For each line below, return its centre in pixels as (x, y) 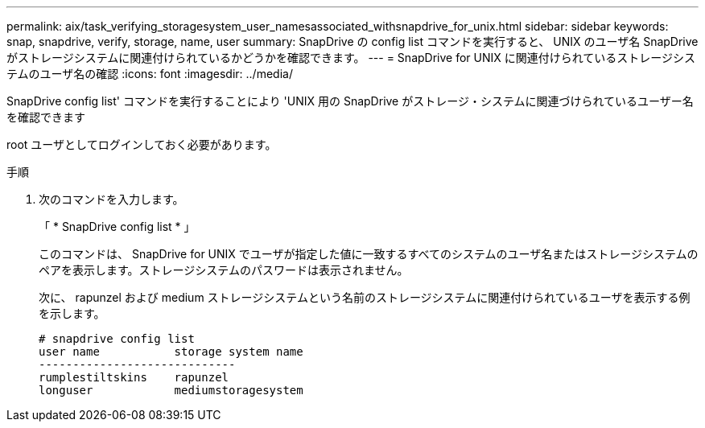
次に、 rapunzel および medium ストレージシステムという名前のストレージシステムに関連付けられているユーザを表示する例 (365, 297)
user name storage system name (171, 352)
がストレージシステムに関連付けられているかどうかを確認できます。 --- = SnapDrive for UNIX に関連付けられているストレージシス (351, 58)
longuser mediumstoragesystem (171, 390)
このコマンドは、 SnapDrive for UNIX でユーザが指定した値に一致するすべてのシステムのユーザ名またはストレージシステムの (369, 254)
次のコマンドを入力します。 (111, 199)
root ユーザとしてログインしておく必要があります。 (142, 144)
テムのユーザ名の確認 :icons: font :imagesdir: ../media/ (150, 74)
